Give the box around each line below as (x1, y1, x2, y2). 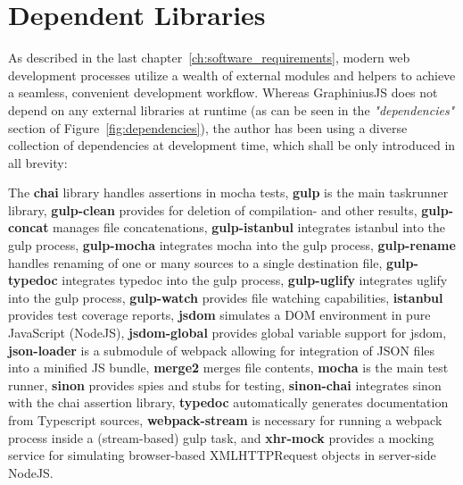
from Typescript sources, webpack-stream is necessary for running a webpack (8, 411, 442, 429)
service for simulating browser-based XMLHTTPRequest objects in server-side (8, 446, 436, 464)
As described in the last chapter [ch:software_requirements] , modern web (8, 48, 410, 67)
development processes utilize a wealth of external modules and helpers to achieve (8, 65, 456, 84)
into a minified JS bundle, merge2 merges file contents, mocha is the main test (8, 358, 449, 377)
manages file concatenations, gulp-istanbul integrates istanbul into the (53, 218, 446, 237)
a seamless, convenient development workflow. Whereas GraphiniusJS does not (8, 83, 438, 102)
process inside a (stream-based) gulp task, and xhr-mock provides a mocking (8, 428, 434, 447)
